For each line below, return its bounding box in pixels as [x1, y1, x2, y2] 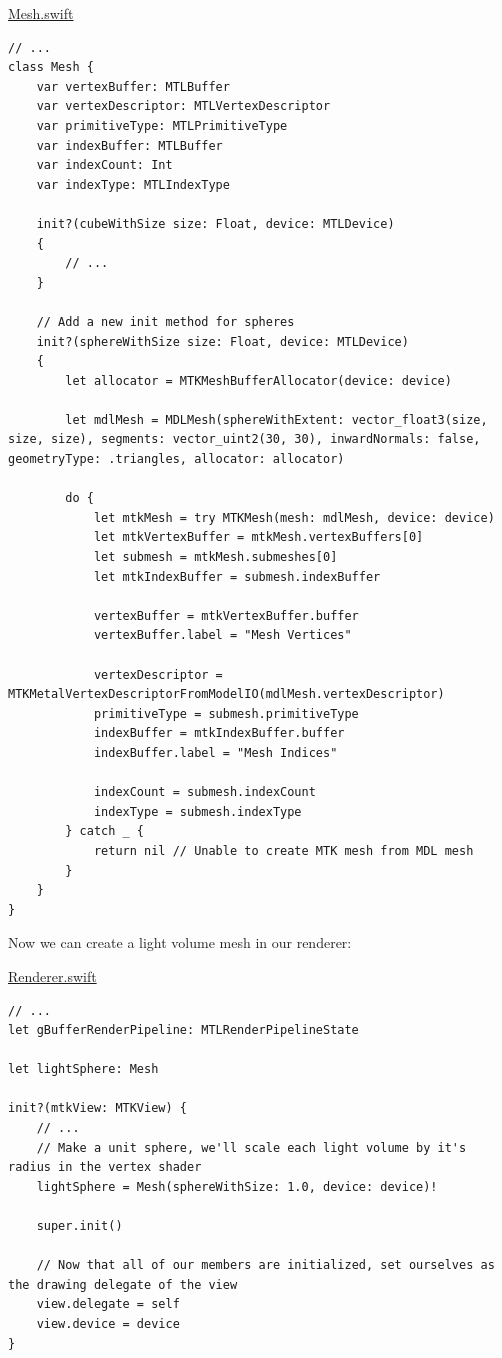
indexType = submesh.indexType [93, 804, 302, 819]
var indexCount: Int [36, 158, 173, 173]
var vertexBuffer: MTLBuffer [36, 79, 230, 94]
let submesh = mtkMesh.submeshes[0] [93, 550, 338, 565]
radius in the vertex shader [8, 1160, 202, 1175]
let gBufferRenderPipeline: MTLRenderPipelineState [8, 1023, 359, 1038]
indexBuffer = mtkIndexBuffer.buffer [93, 726, 345, 741]
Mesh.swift [8, 3, 74, 23]
